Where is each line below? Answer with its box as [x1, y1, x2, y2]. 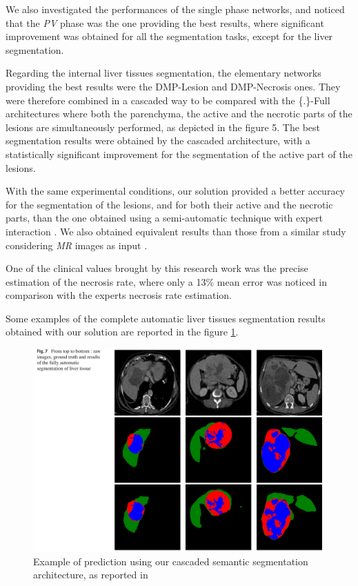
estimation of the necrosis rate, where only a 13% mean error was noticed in [6, 274, 327, 289]
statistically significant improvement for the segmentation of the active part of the [6, 146, 352, 161]
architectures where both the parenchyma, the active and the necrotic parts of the [6, 106, 352, 121]
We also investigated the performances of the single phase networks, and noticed [6, 2, 345, 16]
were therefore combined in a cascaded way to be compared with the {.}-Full [6, 92, 330, 107]
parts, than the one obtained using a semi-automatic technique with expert [6, 211, 323, 225]
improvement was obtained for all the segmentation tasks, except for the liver [6, 29, 333, 43]
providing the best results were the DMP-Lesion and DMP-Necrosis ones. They [6, 79, 341, 93]
